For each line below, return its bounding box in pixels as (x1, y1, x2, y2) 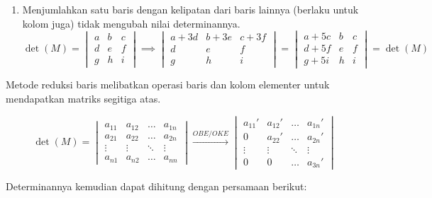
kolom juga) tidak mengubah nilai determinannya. (22, 16, 240, 30)
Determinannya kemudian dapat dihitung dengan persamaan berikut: (6, 179, 307, 194)
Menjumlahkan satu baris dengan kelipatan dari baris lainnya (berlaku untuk (22, 2, 359, 16)
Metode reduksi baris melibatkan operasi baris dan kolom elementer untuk (6, 77, 330, 92)
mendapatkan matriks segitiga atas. (6, 91, 161, 106)
